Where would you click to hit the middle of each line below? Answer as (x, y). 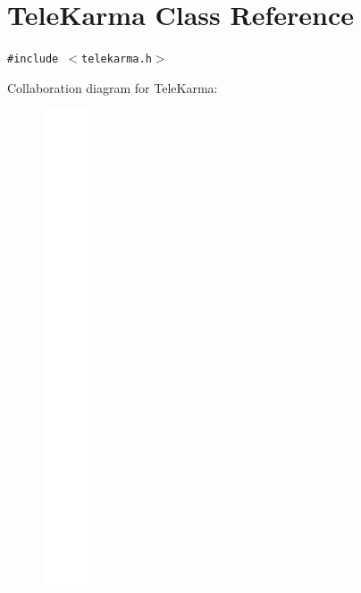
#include (33, 59)
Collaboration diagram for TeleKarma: (113, 87)
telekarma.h (117, 59)
